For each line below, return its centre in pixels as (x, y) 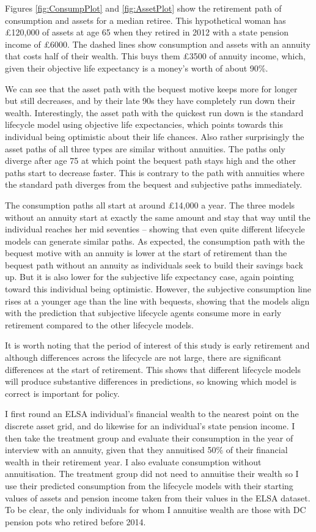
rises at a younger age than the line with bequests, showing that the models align (157, 301)
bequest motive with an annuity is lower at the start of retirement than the (146, 253)
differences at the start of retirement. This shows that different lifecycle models (153, 369)
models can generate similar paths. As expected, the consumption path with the (155, 241)
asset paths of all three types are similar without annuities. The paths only (145, 148)
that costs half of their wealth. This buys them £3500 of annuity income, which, (155, 56)
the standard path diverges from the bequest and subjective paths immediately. (154, 184)
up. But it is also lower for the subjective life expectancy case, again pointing (149, 277)
